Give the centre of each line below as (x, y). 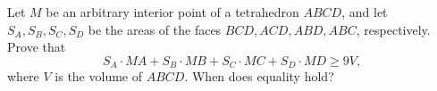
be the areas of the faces (155, 29)
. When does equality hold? (259, 76)
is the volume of (98, 76)
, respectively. (393, 29)
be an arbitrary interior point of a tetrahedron (172, 12)
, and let (365, 12)
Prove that (37, 47)
